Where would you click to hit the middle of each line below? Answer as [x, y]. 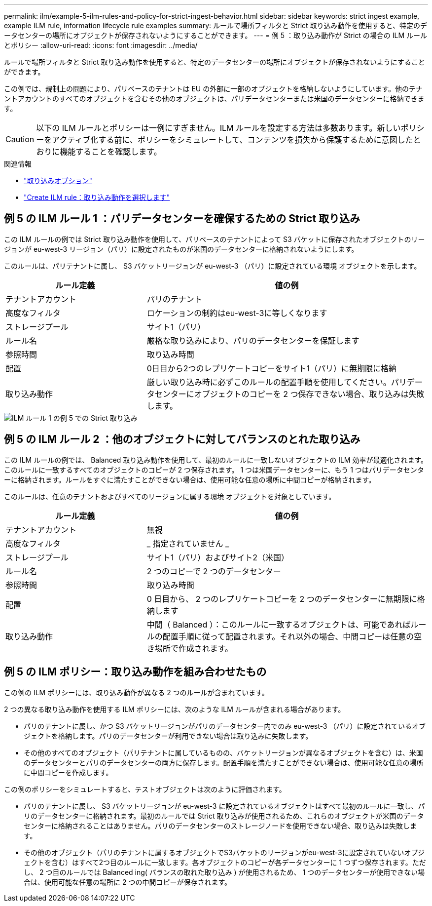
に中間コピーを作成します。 [68, 772]
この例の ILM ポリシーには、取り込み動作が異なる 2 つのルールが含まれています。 [136, 692]
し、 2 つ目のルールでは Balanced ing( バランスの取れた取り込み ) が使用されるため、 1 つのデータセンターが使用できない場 [224, 872]
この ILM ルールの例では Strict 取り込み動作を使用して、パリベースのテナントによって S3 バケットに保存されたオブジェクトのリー [215, 239]
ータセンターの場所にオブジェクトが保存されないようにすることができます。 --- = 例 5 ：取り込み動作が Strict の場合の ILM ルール [216, 35]
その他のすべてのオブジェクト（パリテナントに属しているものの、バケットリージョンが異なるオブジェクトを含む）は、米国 [223, 752]
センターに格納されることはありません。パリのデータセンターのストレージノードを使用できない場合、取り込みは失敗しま [220, 826]
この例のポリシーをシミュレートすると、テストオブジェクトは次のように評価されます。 [145, 789]
